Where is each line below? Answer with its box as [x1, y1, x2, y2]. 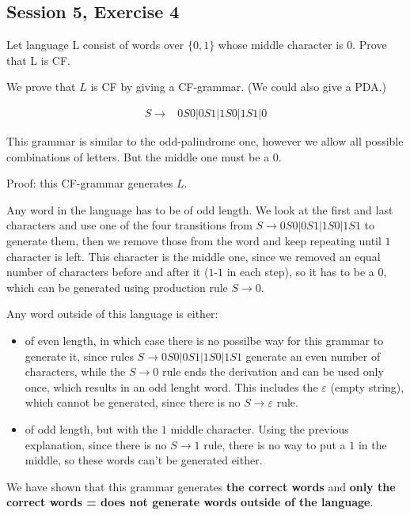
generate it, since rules [25, 347, 134, 364]
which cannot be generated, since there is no [25, 394, 241, 411]
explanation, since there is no [25, 436, 167, 453]
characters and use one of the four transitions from [6, 217, 252, 233]
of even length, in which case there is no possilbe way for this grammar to [25, 331, 384, 348]
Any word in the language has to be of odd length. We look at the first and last [6, 201, 393, 218]
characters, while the [25, 363, 126, 380]
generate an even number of [245, 347, 381, 364]
